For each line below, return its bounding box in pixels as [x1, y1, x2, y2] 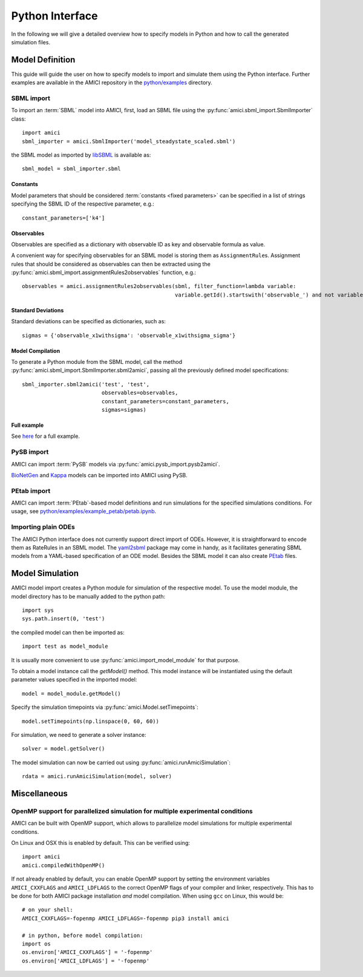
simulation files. [11, 38, 51, 45]
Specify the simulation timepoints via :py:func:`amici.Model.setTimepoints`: [11, 703, 199, 711]
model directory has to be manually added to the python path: [11, 593, 166, 600]
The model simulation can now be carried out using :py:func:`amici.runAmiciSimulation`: [11, 759, 231, 766]
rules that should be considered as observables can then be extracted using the [11, 260, 211, 267]
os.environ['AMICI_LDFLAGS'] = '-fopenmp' [22, 957, 150, 964]
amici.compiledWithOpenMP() [22, 862, 105, 868]
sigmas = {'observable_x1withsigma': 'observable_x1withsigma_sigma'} [22, 332, 236, 339]
